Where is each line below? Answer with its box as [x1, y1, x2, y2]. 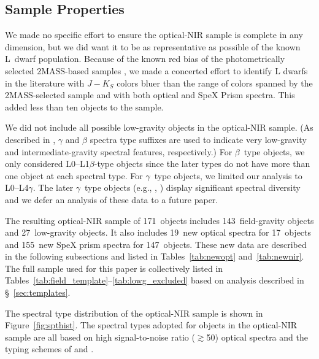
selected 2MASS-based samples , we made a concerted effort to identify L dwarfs [5, 64, 308, 77]
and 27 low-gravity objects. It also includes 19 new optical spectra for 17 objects [5, 226, 312, 239]
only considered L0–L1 [5, 157, 90, 170]
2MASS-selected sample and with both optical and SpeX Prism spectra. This [5, 88, 295, 101]
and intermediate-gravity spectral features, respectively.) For [5, 145, 233, 158]
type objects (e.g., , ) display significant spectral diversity [85, 181, 301, 194]
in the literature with [5, 76, 85, 89]
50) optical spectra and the [206, 330, 308, 343]
